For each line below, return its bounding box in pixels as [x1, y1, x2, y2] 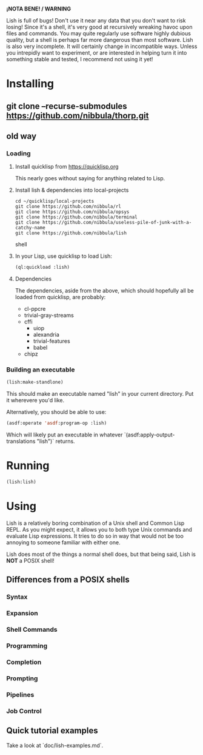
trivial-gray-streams [24, 312, 75, 319]
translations [6, 438, 36, 445]
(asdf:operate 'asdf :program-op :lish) [6, 420, 107, 427]
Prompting [6, 674, 38, 682]
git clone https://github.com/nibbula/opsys [15, 209, 130, 215]
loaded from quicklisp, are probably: [15, 294, 106, 301]
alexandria [33, 331, 59, 339]
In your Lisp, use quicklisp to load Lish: [15, 252, 112, 260]
